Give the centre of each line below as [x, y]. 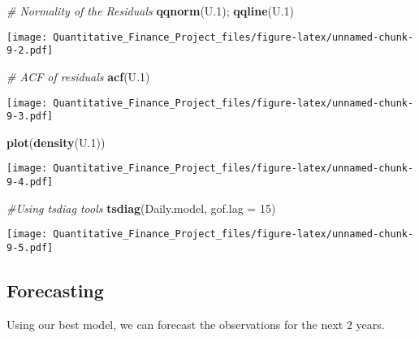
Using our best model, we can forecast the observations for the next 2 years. [196, 324]
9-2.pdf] [30, 51]
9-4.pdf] [30, 182]
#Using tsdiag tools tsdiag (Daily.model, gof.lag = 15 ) [141, 208]
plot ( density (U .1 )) [56, 142]
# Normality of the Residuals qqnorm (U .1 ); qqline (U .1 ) [150, 11]
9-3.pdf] [30, 117]
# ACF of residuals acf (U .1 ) [78, 76]
